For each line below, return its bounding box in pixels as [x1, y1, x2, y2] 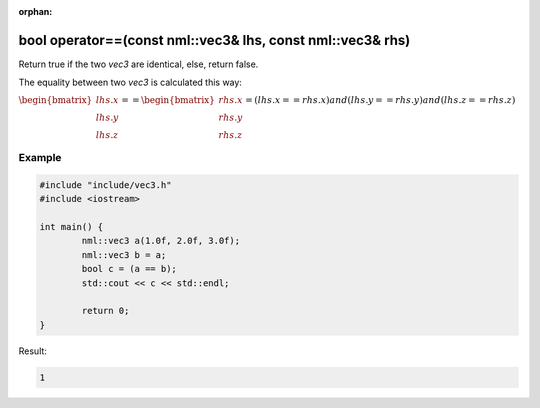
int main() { [39, 221, 104, 233]
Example [18, 151, 62, 165]
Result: [18, 345, 47, 357]
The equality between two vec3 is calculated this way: [18, 76, 242, 89]
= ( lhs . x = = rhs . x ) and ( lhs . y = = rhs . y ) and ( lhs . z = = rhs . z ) [245, 94, 516, 105]
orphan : [18, 6, 53, 17]
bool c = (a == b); [81, 263, 177, 275]
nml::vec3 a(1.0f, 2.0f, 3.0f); [81, 235, 240, 247]
